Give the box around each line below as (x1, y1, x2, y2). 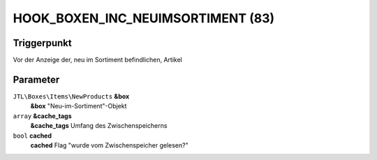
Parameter (13, 73, 60, 85)
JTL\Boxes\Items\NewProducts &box (13, 92, 130, 101)
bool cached (13, 131, 52, 140)
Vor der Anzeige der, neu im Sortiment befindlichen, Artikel (13, 56, 183, 64)
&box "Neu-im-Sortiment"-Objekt (30, 102, 127, 110)
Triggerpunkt (13, 37, 73, 49)
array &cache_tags (13, 112, 72, 120)
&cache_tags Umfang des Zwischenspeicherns (30, 122, 168, 130)
